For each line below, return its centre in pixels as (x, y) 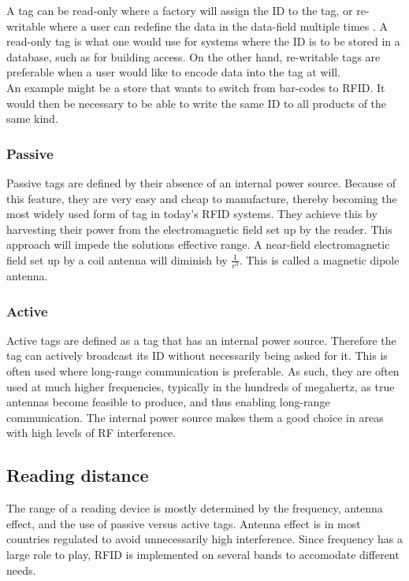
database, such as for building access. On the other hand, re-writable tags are (193, 56)
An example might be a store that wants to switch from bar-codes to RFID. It (196, 87)
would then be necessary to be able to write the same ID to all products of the (197, 103)
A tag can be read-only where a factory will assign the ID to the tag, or (180, 10)
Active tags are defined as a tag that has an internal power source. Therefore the (201, 340)
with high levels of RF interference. (91, 433)
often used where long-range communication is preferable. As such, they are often (203, 371)
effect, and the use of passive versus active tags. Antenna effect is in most (184, 523)
